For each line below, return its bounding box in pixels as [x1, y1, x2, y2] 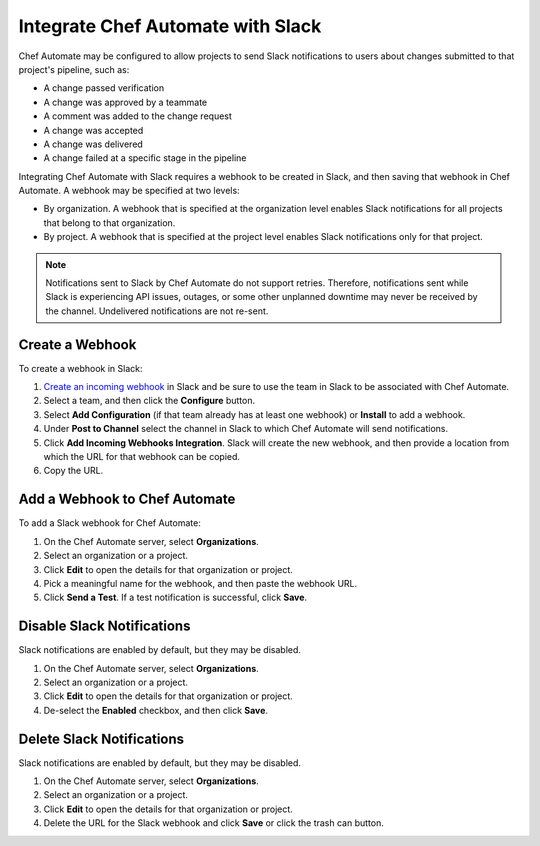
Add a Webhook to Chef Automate [18, 491, 236, 508]
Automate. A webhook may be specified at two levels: [18, 185, 240, 197]
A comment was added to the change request [43, 110, 232, 122]
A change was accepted [43, 124, 144, 136]
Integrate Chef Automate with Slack [18, 15, 322, 37]
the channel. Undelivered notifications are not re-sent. [45, 305, 269, 317]
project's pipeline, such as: [18, 63, 130, 75]
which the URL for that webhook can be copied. [43, 451, 240, 463]
